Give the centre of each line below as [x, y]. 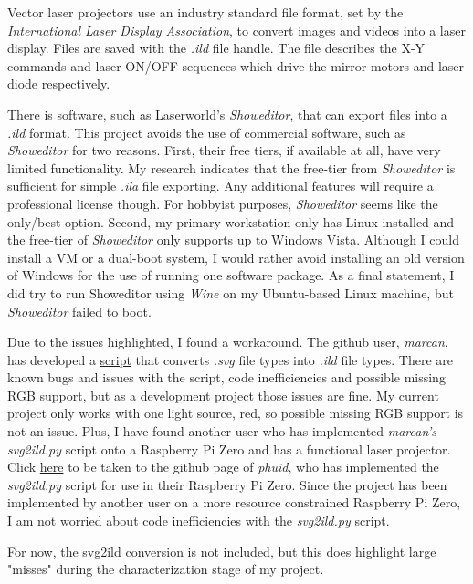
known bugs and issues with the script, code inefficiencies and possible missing [226, 377]
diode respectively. [59, 83]
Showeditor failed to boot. [79, 311]
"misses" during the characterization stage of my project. [166, 569]
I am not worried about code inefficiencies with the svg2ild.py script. [199, 521]
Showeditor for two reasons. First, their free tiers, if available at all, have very [224, 150]
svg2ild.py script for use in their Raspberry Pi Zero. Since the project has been [227, 484]
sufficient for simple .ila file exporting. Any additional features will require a [221, 186]
